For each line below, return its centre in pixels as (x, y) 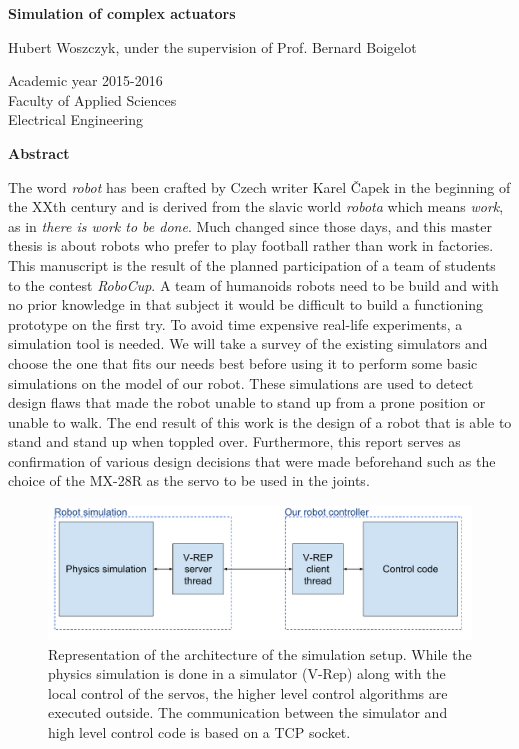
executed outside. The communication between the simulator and (248, 712)
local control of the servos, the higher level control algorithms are (248, 692)
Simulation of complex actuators (122, 13)
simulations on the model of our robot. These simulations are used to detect (241, 382)
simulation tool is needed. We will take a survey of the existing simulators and (248, 343)
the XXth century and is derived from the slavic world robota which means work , (256, 206)
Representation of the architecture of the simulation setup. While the (260, 653)
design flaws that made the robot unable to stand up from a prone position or (247, 402)
